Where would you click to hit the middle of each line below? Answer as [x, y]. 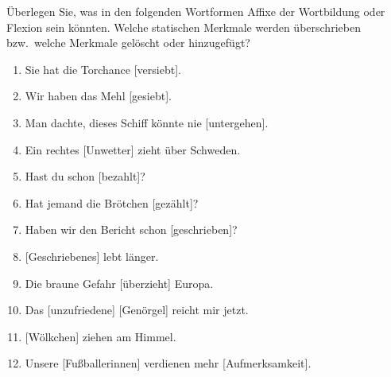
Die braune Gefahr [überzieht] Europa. [119, 283]
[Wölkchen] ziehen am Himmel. [101, 336]
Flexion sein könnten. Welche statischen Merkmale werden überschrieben [184, 27]
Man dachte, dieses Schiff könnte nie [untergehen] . [147, 122]
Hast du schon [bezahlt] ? [85, 176]
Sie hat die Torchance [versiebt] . [103, 69]
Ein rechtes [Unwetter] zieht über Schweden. [133, 149]
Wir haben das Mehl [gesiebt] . [98, 96]
